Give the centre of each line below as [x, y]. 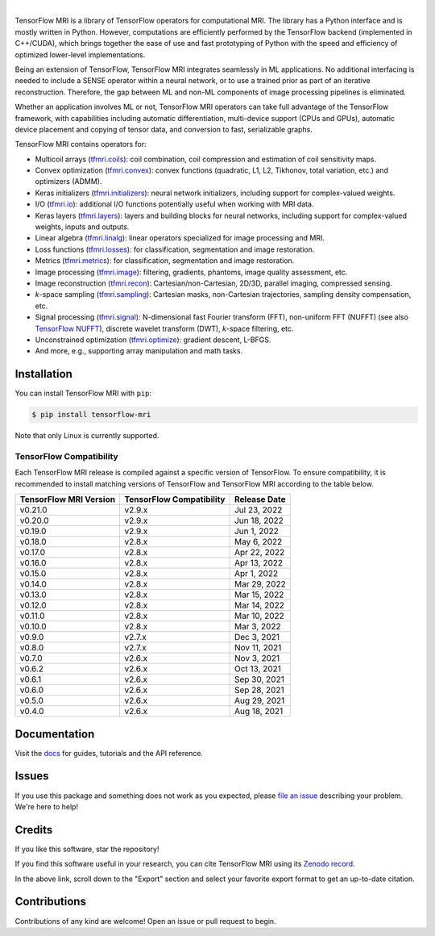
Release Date [260, 499]
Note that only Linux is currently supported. [87, 436]
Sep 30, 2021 [259, 679]
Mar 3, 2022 [257, 627]
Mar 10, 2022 [259, 616]
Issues [32, 776]
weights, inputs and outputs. [82, 227]
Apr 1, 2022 [256, 574]
